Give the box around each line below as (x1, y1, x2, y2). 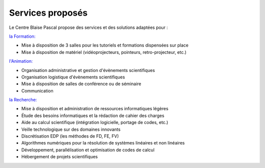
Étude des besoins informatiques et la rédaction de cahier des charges (21, 113, 164, 119)
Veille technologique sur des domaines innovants (21, 126, 121, 132)
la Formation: (9, 33, 36, 39)
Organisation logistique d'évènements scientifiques (21, 74, 125, 80)
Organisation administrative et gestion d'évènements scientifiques (21, 67, 155, 73)
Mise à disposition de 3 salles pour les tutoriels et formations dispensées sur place (21, 42, 189, 48)
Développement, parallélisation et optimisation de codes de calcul (21, 147, 155, 153)
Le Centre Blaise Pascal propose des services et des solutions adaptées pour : (9, 24, 168, 30)
